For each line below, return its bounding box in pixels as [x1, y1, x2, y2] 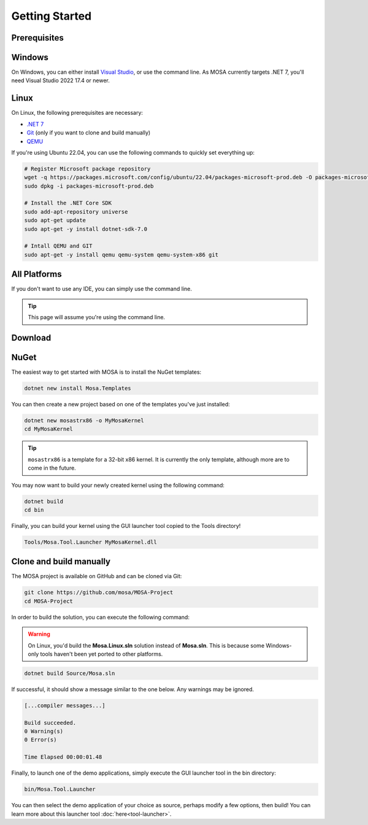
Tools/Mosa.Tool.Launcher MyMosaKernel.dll [24, 538, 158, 546]
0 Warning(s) [24, 728, 64, 735]
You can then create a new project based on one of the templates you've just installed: [11, 401, 230, 408]
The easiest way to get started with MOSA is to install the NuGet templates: [11, 368, 202, 376]
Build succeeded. [24, 719, 77, 726]
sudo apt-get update [24, 217, 86, 224]
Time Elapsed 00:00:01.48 [24, 754, 102, 761]
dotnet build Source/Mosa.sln [24, 670, 115, 676]
